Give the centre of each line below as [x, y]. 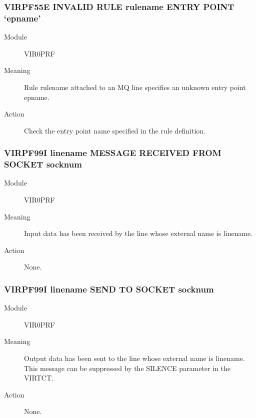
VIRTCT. [39, 378]
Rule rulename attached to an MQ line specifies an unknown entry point [135, 87]
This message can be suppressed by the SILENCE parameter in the [127, 368]
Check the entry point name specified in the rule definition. [115, 130]
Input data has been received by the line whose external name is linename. [138, 233]
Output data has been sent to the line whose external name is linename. [134, 358]
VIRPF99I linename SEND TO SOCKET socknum [109, 289]
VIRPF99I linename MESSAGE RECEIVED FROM [113, 153]
